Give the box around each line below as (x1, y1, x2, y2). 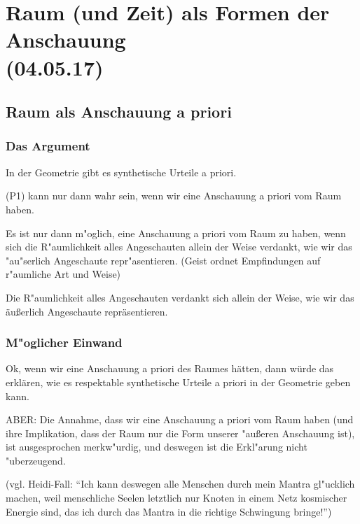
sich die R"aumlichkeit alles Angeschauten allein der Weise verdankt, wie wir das (6, 239, 352, 254)
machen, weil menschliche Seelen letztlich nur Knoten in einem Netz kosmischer (6, 490, 347, 505)
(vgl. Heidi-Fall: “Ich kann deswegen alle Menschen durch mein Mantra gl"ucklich (6, 476, 355, 491)
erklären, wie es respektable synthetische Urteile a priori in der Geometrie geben (6, 374, 351, 389)
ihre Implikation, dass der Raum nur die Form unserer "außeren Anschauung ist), (6, 425, 355, 440)
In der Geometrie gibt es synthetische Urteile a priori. (6, 164, 237, 179)
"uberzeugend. (6, 453, 66, 467)
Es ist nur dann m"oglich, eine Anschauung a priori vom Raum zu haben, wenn (6, 225, 346, 240)
